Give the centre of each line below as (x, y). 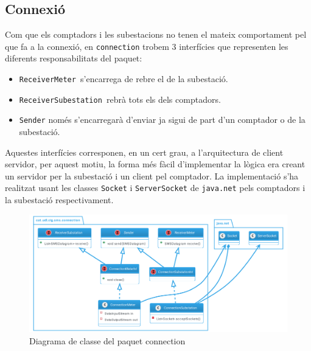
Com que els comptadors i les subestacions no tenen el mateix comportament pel (156, 34)
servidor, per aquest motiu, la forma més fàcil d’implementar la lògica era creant (155, 164)
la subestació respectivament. (59, 200)
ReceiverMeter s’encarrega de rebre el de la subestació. (124, 79)
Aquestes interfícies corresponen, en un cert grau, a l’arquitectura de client (144, 152)
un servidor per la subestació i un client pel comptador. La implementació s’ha (152, 175)
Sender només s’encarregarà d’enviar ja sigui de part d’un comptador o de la (162, 120)
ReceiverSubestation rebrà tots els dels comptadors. (120, 99)
